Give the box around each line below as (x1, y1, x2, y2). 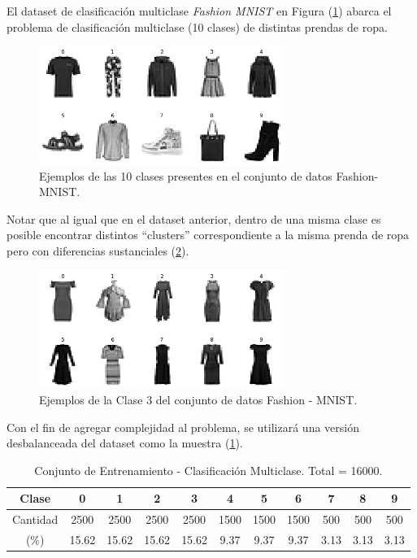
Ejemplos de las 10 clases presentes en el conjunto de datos (39, 167, 332, 184)
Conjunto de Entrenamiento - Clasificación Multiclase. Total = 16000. (34, 461, 383, 478)
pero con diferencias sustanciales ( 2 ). (7, 242, 189, 259)
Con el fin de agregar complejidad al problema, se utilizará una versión (7, 418, 359, 435)
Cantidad (12, 511, 59, 528)
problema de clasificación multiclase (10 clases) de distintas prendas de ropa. (7, 18, 388, 35)
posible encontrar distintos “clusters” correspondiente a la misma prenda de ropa (7, 226, 410, 243)
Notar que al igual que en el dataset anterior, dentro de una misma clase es (7, 210, 381, 227)
